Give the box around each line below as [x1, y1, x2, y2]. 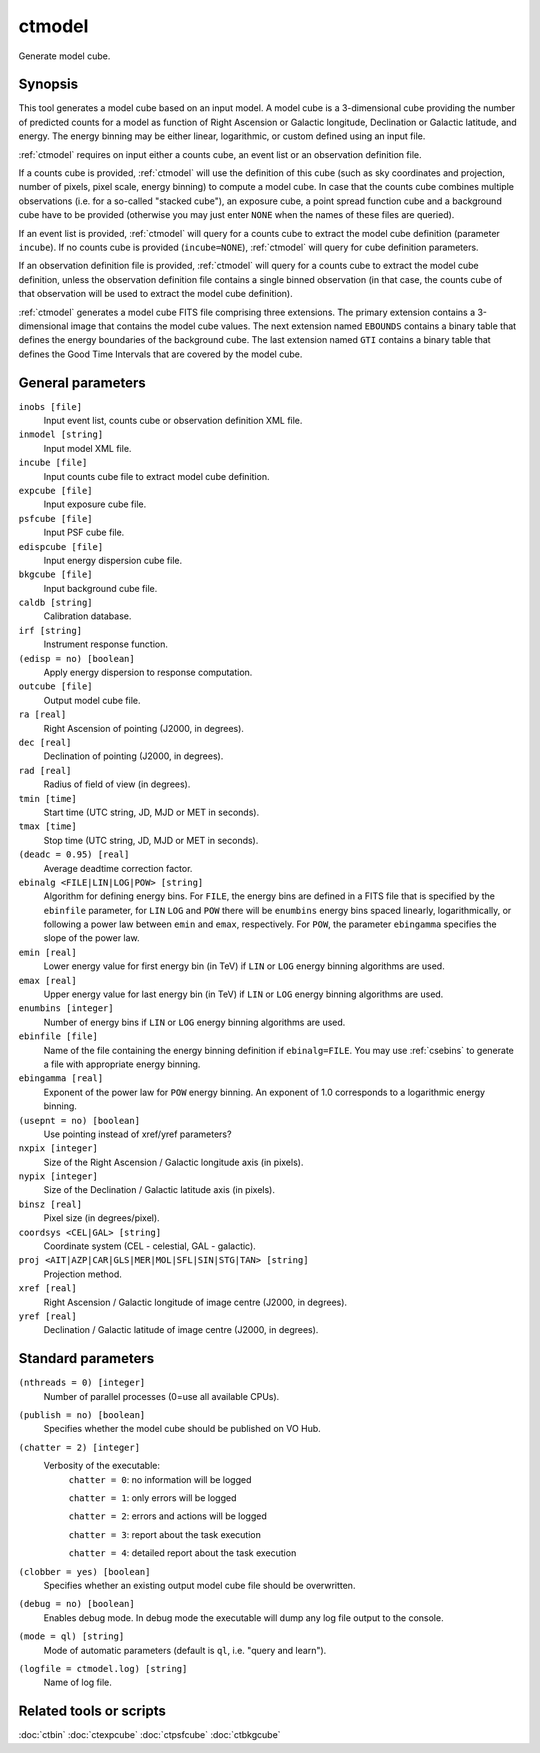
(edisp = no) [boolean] [18, 653, 135, 664]
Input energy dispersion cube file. [43, 554, 183, 566]
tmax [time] [18, 821, 77, 832]
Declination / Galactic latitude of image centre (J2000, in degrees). [43, 1324, 319, 1336]
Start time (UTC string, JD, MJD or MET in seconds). [43, 806, 260, 818]
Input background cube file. [43, 582, 158, 594]
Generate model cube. [18, 50, 111, 62]
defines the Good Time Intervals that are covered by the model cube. [18, 348, 303, 360]
